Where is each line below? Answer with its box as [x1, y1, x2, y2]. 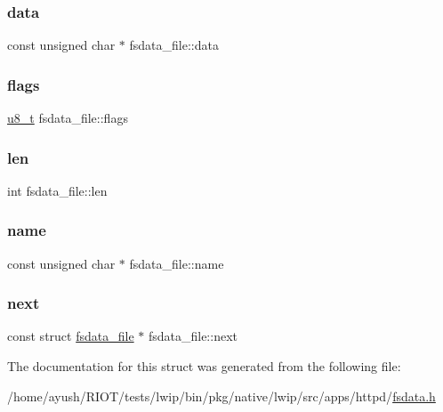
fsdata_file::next [148, 327, 238, 345]
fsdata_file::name [129, 254, 224, 272]
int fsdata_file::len [7, 181, 108, 199]
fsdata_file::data [129, 36, 219, 54]
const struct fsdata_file [7, 327, 134, 345]
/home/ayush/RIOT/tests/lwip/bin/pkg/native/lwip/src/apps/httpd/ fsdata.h [7, 386, 436, 405]
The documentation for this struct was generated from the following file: [7, 357, 401, 376]
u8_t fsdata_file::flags [7, 109, 128, 127]
